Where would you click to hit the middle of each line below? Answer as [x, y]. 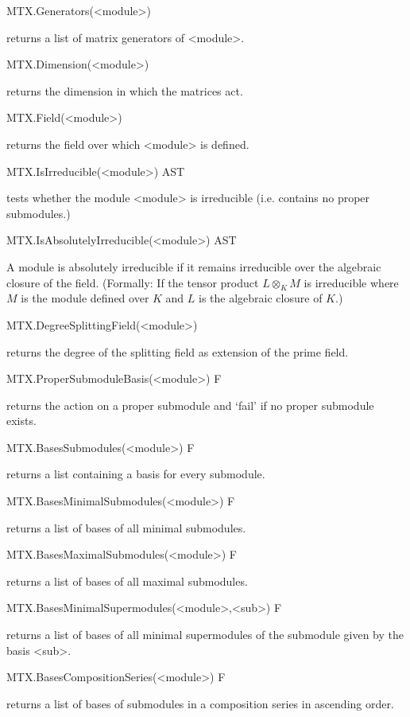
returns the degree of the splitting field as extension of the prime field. [178, 351]
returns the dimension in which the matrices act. [125, 90]
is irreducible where [351, 282]
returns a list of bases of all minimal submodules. [126, 527]
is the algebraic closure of [261, 298]
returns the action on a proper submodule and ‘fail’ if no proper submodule [190, 405]
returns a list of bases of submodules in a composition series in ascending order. [200, 703]
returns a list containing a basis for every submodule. [136, 474]
